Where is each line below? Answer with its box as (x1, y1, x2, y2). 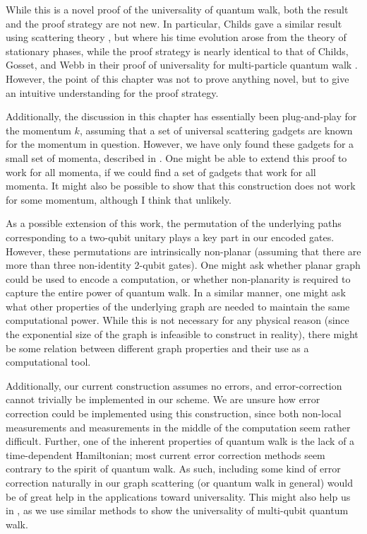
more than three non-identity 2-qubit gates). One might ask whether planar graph (6, 257, 361, 272)
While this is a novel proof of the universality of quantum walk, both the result (6, 2, 349, 16)
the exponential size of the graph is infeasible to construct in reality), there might (6, 327, 359, 342)
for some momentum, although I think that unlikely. (6, 192, 231, 207)
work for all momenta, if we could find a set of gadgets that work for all (6, 164, 316, 179)
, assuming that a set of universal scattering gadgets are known (79, 122, 353, 137)
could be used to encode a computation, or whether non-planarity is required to (6, 271, 351, 286)
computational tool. (6, 354, 91, 369)
